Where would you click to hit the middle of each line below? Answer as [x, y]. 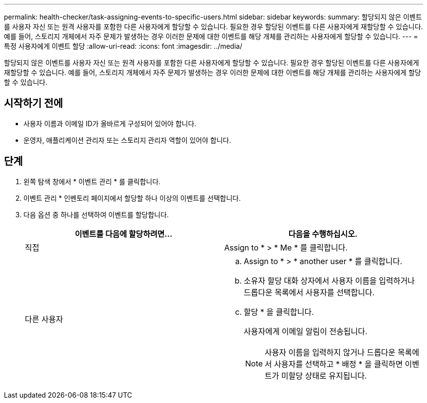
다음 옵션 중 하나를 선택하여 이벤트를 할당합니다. [96, 214]
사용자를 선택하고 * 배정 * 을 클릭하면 [339, 364]
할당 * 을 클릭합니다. [279, 312]
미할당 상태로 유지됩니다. [324, 375]
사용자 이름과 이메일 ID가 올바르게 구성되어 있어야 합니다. [110, 123]
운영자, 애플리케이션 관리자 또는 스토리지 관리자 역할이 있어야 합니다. [127, 140]
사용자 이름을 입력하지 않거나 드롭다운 [330, 352]
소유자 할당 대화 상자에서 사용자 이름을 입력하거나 [329, 280]
